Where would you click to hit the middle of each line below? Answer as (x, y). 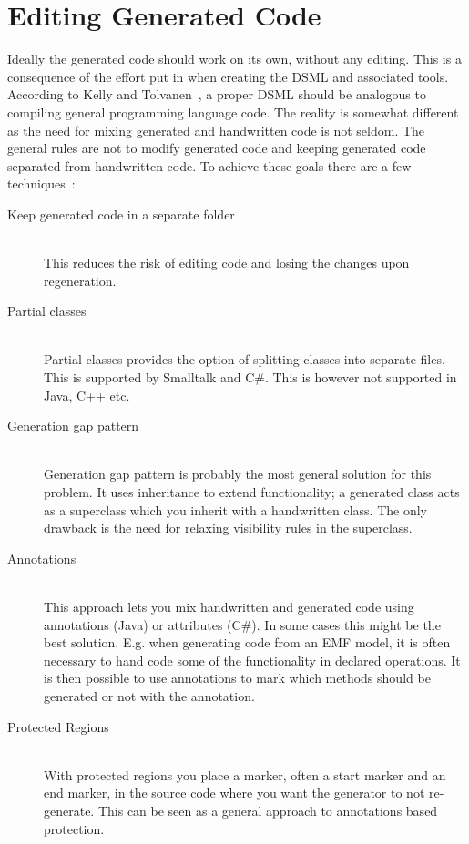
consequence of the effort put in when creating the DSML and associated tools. (228, 76)
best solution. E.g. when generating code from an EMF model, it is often (247, 642)
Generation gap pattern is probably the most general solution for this (238, 474)
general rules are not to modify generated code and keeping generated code (217, 148)
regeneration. (80, 280)
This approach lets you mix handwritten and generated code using (229, 606)
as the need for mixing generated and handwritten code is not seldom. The (216, 130)
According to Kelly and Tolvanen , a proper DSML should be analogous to (217, 94)
